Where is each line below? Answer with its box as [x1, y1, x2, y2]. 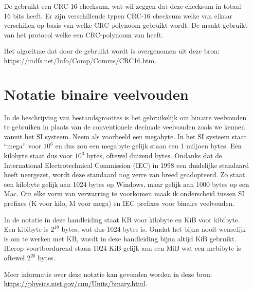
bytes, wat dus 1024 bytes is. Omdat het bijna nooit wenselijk [61, 224, 246, 234]
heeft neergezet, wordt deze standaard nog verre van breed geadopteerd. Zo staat [4, 169, 245, 180]
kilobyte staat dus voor [4, 150, 72, 161]
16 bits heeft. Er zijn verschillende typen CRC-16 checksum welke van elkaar [4, 10, 233, 20]
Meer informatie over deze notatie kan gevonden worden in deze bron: [4, 269, 212, 279]
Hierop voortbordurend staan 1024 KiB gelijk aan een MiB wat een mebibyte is [4, 243, 241, 253]
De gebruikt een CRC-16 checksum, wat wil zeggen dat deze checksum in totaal [4, 1, 241, 11]
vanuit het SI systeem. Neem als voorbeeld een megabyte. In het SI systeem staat [4, 131, 247, 141]
